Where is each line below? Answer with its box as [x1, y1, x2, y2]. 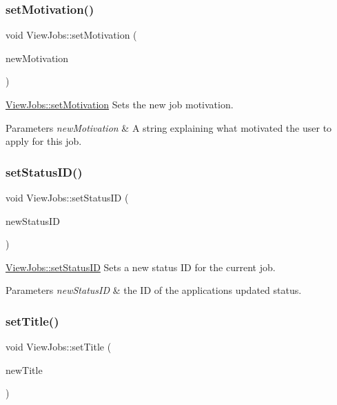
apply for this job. [6, 134, 82, 148]
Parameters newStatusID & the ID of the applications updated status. [6, 283, 302, 297]
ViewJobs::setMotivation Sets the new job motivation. [6, 97, 234, 111]
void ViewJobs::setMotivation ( [6, 28, 137, 42]
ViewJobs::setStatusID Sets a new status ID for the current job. [6, 259, 276, 274]
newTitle [6, 362, 43, 377]
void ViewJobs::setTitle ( [6, 339, 112, 354]
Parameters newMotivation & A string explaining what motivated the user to [6, 120, 332, 135]
